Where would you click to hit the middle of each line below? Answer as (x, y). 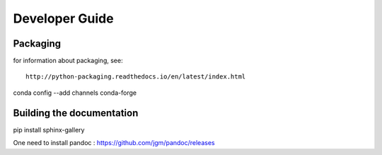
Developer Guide (63, 18)
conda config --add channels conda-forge (75, 93)
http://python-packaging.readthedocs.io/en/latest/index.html (136, 77)
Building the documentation (76, 113)
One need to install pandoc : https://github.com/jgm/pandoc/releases (114, 143)
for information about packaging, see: (68, 61)
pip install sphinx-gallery (49, 130)
